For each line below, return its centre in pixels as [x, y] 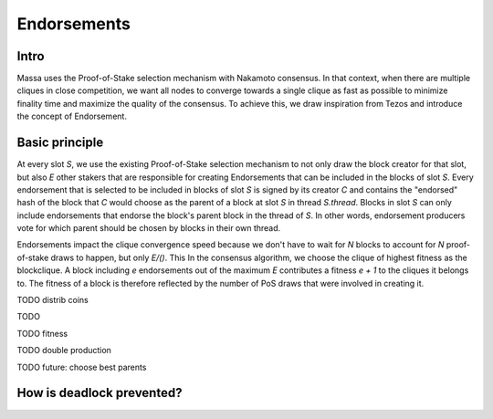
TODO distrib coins [52, 300]
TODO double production [64, 351]
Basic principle [60, 143]
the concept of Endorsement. [72, 116]
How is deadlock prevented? [100, 393]
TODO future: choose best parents [82, 367]
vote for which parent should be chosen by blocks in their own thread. [149, 228]
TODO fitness [42, 333]
